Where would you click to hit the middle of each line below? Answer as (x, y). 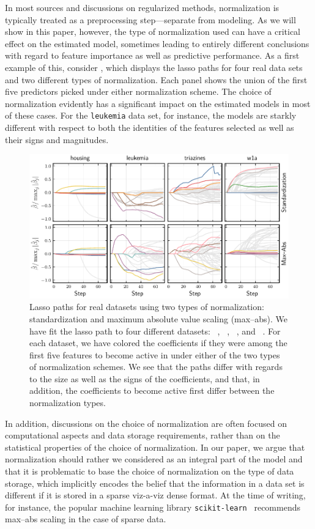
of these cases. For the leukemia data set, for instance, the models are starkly (151, 115)
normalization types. (68, 403)
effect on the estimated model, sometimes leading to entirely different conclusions (157, 43)
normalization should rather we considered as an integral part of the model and (154, 459)
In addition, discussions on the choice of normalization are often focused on (146, 423)
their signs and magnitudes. (57, 139)
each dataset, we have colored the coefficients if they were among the (158, 343)
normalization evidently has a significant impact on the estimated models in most (158, 103)
